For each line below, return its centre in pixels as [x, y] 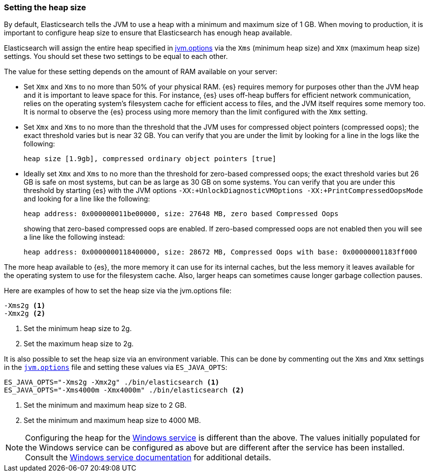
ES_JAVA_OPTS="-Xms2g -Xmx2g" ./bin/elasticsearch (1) [112, 382]
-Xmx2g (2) [25, 314]
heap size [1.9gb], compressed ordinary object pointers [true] [150, 159]
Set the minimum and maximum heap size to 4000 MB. [112, 420]
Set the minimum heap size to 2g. [78, 329]
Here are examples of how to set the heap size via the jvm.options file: [118, 291]
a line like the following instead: [74, 237]
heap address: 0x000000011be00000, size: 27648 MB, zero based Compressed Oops [181, 214]
